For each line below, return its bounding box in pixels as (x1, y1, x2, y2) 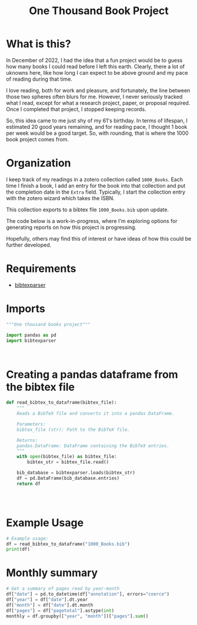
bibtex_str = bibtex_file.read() (27, 459, 109, 466)
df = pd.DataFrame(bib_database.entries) (16, 475, 119, 481)
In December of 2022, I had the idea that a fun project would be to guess (6, 56, 183, 64)
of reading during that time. (6, 75, 72, 82)
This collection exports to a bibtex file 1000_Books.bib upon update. (6, 206, 169, 213)
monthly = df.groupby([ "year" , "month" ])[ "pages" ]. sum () (6, 613, 149, 619)
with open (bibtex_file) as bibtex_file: (16, 454, 117, 460)
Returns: (16, 437, 38, 443)
